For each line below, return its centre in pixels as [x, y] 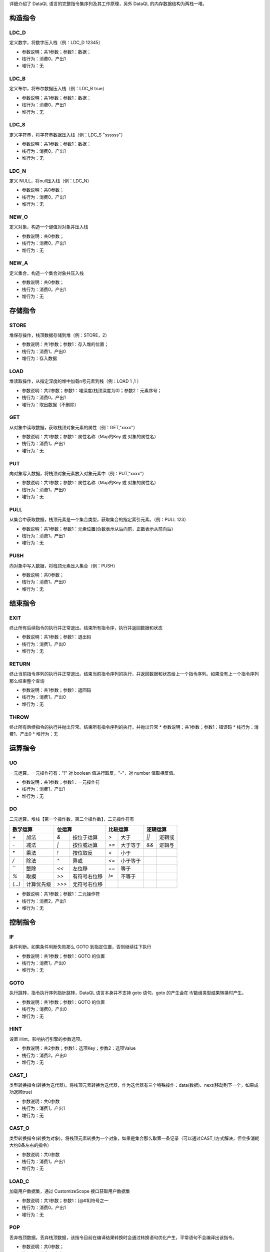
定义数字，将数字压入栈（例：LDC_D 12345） [56, 43]
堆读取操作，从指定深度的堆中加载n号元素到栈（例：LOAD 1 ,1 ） [75, 381]
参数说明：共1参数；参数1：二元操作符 [61, 894]
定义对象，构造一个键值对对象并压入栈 [49, 227]
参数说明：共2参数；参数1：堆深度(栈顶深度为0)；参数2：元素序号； [92, 390]
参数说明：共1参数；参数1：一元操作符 [61, 782]
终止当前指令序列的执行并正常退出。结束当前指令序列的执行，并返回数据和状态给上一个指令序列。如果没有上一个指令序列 [134, 674]
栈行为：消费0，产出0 [44, 1009]
